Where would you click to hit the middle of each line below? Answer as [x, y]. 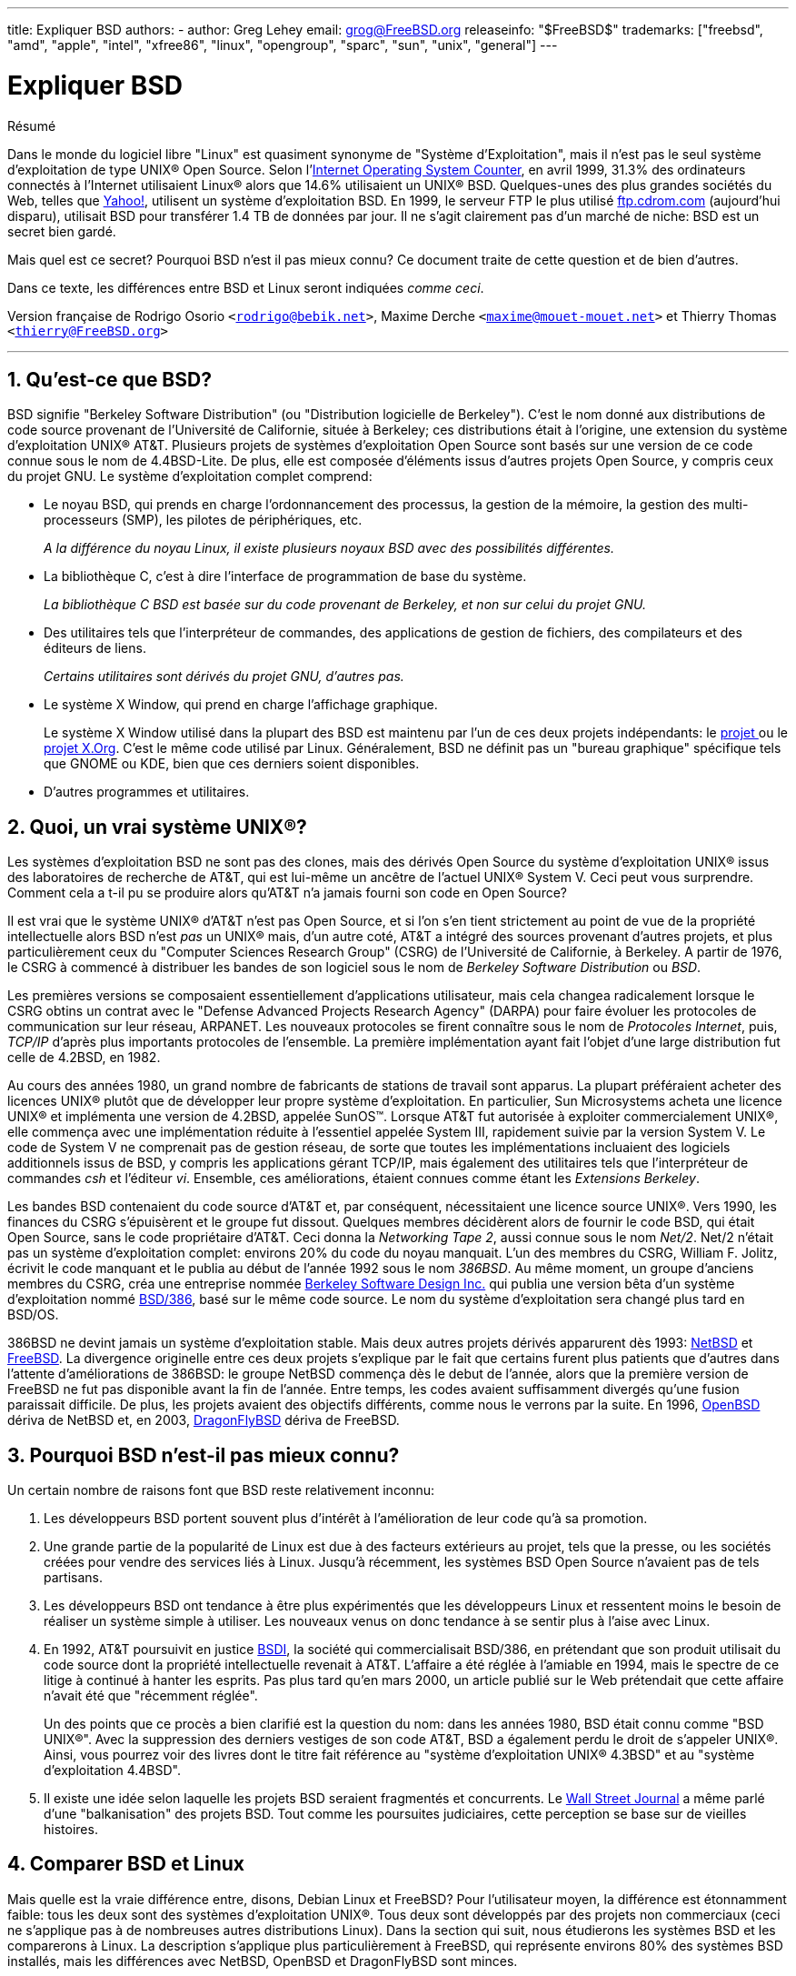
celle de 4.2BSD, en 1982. [84, 1058]
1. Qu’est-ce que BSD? [109, 379]
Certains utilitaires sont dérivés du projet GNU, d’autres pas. [224, 677]
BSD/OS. [33, 1315]
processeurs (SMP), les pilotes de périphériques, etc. [203, 520]
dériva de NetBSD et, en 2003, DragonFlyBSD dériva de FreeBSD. [204, 1420]
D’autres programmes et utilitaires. [147, 792]
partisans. [73, 1578]
